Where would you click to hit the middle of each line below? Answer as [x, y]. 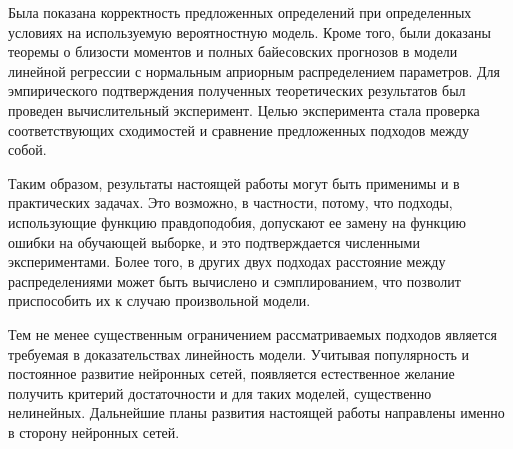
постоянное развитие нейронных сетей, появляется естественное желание [231, 373]
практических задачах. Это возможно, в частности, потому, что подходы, [230, 202]
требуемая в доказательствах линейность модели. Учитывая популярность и [239, 353]
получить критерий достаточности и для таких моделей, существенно [220, 392]
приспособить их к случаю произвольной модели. [159, 300]
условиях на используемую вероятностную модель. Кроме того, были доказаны [249, 31]
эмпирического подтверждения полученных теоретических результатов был [237, 90]
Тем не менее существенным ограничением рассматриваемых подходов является [252, 333]
